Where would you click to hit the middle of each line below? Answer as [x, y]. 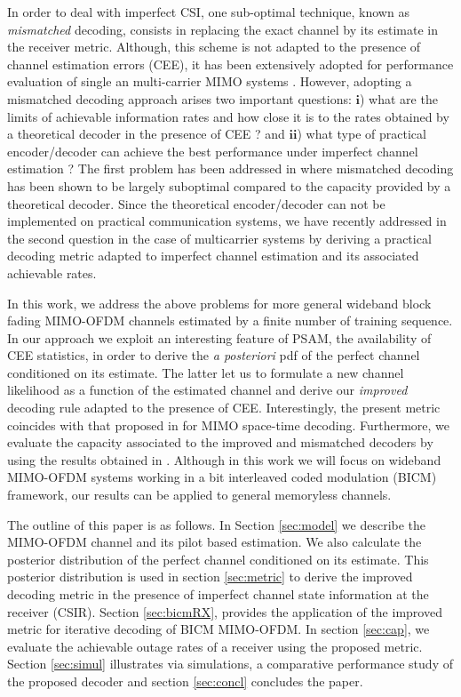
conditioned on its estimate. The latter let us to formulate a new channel [206, 372]
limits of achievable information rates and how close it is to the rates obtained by [228, 116]
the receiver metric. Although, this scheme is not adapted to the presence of [214, 47]
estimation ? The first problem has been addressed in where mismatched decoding [230, 168]
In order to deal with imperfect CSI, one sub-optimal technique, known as [208, 12]
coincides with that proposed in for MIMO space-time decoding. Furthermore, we [229, 425]
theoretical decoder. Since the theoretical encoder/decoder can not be [196, 203]
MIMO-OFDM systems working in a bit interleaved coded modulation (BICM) [222, 477]
